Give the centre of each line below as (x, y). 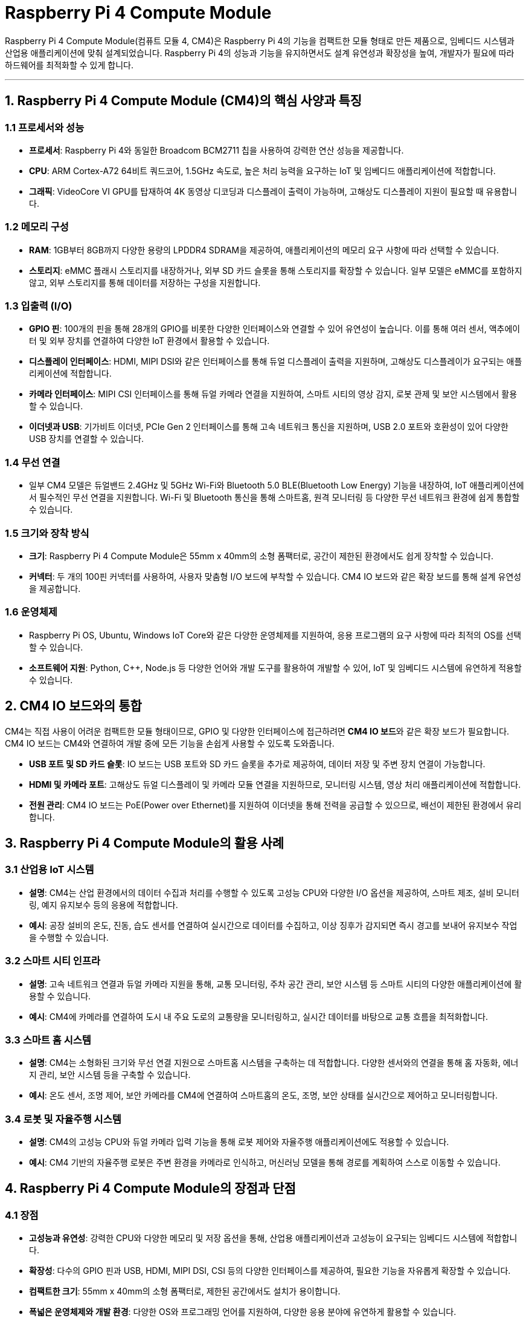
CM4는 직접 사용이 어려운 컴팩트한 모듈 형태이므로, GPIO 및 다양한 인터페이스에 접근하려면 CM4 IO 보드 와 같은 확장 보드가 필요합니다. (257, 731)
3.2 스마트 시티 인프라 (53, 961)
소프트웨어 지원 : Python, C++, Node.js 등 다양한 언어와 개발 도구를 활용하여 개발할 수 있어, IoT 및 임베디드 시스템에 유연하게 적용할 (275, 667)
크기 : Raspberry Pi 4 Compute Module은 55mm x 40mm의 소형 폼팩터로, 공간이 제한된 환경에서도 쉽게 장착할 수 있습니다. (261, 556)
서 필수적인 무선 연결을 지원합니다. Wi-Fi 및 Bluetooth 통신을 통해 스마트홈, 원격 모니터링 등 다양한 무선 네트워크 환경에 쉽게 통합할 (274, 498)
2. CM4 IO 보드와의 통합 (73, 706)
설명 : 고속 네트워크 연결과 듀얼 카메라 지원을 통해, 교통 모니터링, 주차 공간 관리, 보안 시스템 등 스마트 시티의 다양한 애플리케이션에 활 (276, 984)
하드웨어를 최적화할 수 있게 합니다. (69, 65)
